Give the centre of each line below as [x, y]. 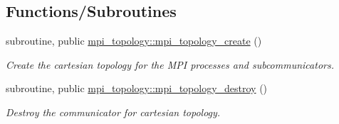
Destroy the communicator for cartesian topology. [113, 112]
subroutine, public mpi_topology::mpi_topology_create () [134, 41]
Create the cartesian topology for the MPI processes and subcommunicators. [170, 64]
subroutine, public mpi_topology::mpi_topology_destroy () [137, 88]
